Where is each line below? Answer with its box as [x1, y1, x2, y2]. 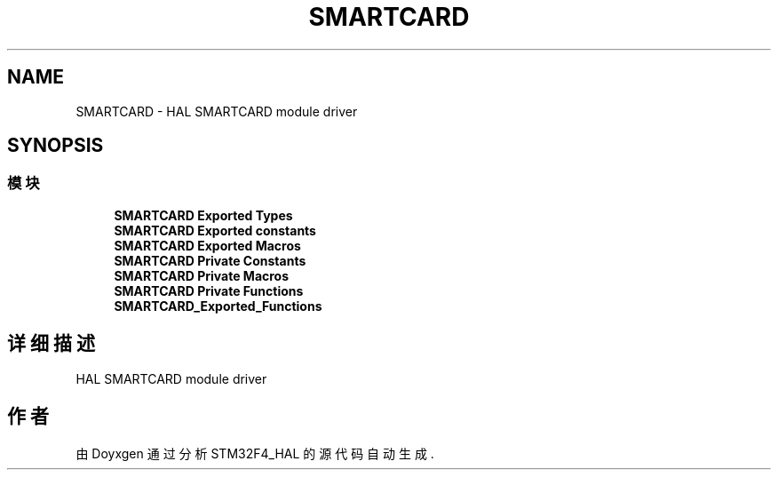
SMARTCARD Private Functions [114, 282, 304, 298]
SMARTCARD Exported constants [114, 222, 316, 238]
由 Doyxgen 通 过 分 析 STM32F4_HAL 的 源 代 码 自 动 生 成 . [75, 445, 434, 461]
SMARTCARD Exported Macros [114, 237, 301, 253]
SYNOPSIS [7, 134, 104, 157]
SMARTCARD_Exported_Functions [114, 298, 322, 314]
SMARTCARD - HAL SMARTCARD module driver [75, 103, 358, 119]
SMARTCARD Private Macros [114, 267, 290, 283]
